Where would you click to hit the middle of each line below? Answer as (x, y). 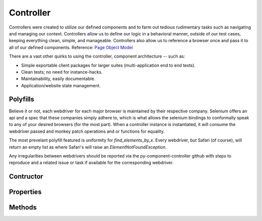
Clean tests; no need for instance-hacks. (62, 72)
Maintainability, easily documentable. (58, 79)
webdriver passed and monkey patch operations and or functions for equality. (87, 131)
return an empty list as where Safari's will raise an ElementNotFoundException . (88, 147)
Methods (23, 208)
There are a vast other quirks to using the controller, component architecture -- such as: (97, 56)
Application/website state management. (61, 85)
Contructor (26, 177)
